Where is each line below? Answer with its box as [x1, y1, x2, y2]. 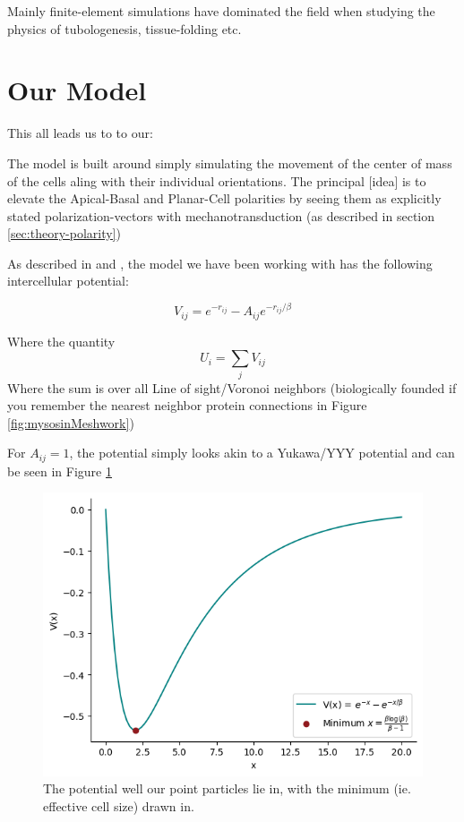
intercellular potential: [7, 271, 129, 290]
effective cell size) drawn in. [43, 796, 194, 815]
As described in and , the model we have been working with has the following [7, 253, 433, 272]
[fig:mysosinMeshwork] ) [7, 413, 134, 432]
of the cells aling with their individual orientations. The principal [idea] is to [7, 171, 426, 190]
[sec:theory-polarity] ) [7, 224, 121, 243]
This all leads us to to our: [7, 124, 153, 142]
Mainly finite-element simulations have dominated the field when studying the [7, 2, 435, 20]
